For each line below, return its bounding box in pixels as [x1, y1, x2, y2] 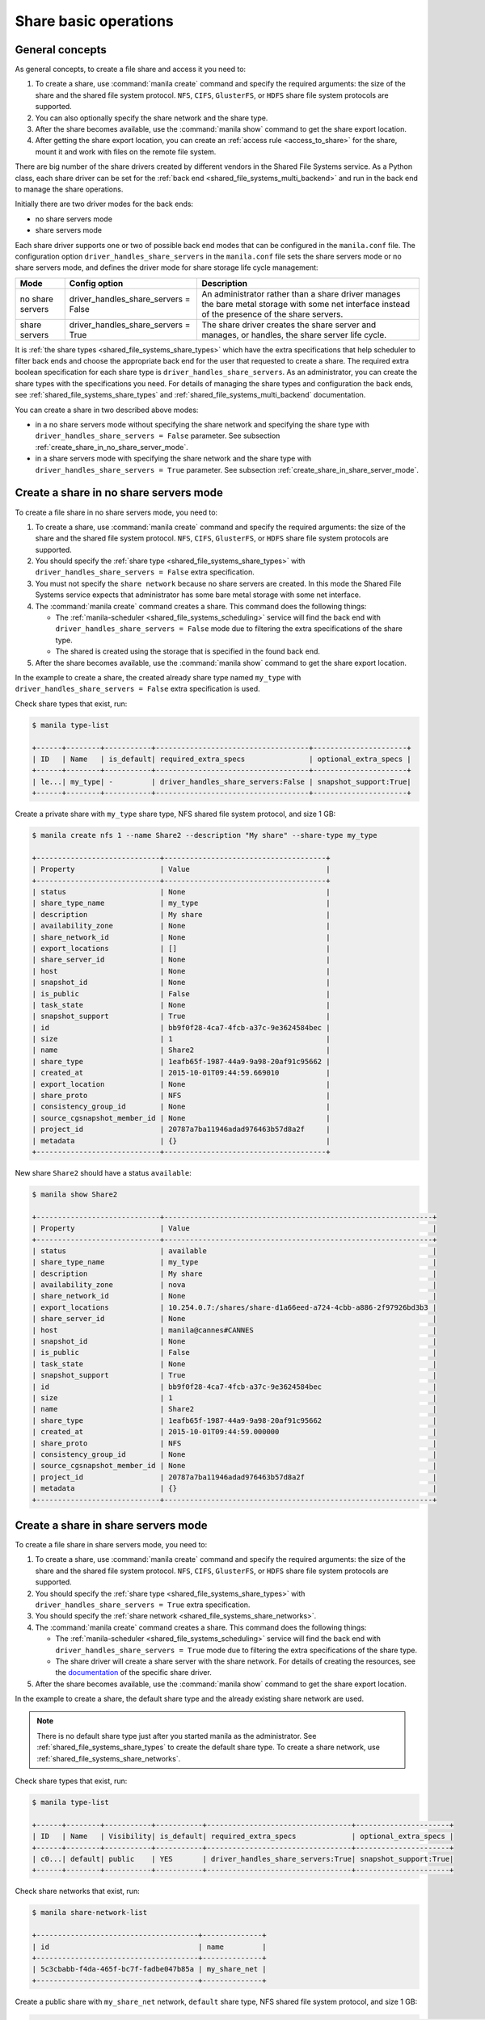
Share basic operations [15, 12, 174, 30]
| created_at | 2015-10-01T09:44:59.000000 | [32, 1427, 437, 1437]
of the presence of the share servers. [201, 308, 344, 319]
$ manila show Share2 [32, 1189, 118, 1199]
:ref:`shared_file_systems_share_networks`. [36, 1753, 181, 1763]
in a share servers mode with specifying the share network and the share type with [35, 453, 312, 464]
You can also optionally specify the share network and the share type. [35, 113, 268, 123]
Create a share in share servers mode [15, 1518, 208, 1532]
